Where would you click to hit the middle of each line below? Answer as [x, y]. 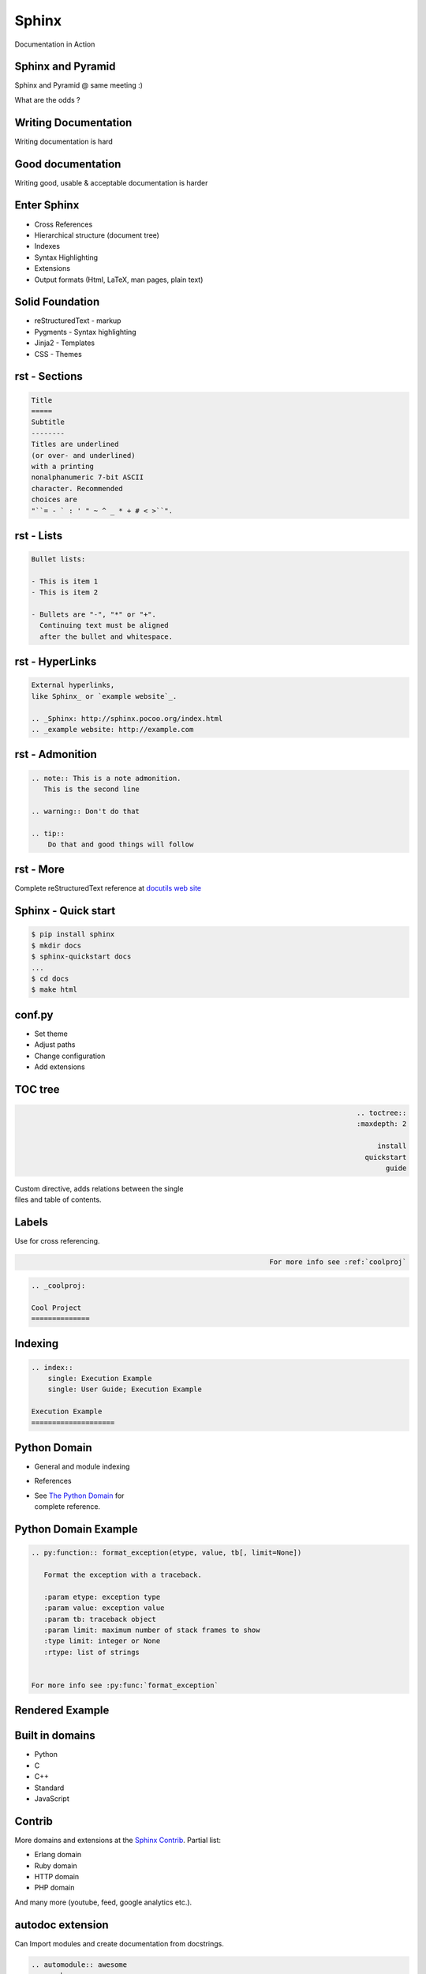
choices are [54, 500]
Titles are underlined [75, 445]
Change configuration [70, 1056]
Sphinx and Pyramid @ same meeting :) [79, 85]
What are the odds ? [47, 99]
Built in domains [55, 1736]
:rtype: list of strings [92, 1652]
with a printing [63, 466]
